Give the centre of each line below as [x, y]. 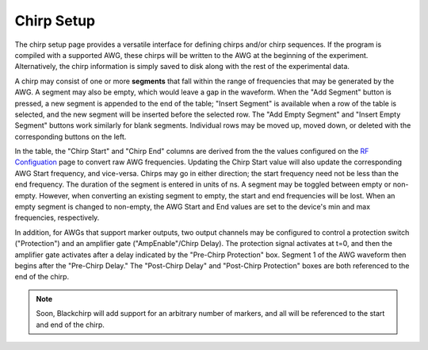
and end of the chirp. [70, 325]
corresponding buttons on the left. [71, 137]
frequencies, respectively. [57, 217]
